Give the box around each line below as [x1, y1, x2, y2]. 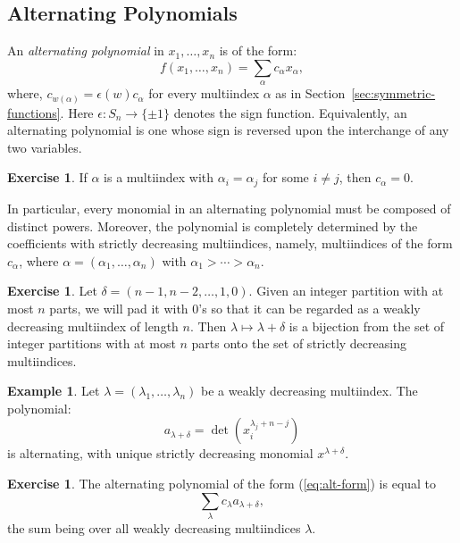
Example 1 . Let [7, 381, 100, 400]
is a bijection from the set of [289, 316, 445, 335]
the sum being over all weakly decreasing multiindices [7, 518, 301, 537]
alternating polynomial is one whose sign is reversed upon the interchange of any [7, 121, 449, 139]
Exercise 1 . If [7, 168, 88, 187]
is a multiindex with [104, 168, 214, 187]
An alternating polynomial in [7, 41, 164, 60]
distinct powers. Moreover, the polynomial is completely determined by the [7, 216, 418, 235]
